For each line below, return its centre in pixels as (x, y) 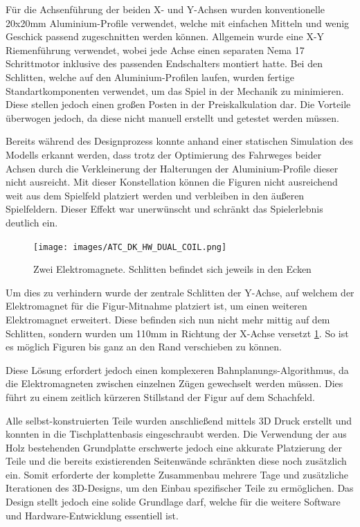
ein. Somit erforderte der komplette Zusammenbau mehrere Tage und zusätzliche (177, 474)
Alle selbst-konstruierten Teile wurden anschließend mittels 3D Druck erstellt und (179, 420)
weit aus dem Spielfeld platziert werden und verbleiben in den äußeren (155, 195)
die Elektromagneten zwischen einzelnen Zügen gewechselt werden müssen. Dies (174, 383)
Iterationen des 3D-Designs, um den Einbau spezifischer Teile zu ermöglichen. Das (180, 488)
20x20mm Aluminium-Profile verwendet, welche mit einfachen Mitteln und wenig (178, 23)
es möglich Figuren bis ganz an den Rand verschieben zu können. (144, 347)
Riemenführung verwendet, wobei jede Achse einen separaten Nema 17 (155, 50)
